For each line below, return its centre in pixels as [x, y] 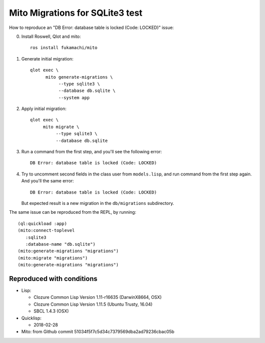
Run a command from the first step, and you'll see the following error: [92, 152]
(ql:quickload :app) [42, 223]
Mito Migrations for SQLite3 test [76, 13]
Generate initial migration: [47, 58]
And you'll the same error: [48, 181]
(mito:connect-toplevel [46, 230]
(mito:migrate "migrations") [53, 258]
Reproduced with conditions [53, 278]
